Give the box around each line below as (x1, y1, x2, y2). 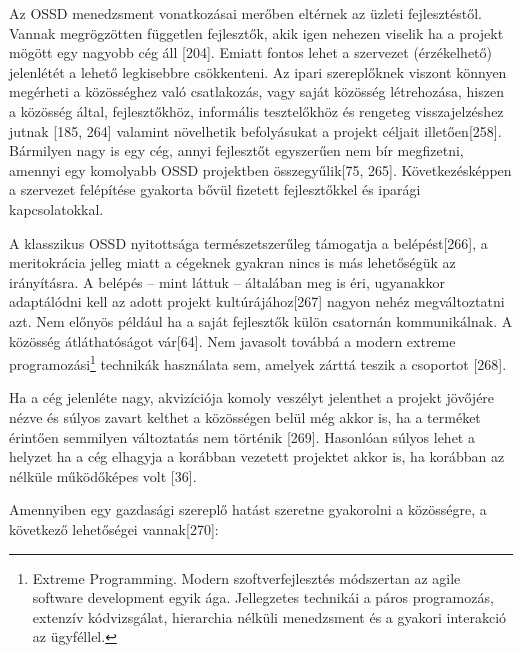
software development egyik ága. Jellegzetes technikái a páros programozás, (32, 587, 494, 608)
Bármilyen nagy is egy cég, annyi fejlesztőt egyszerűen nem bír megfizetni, (9, 140, 464, 161)
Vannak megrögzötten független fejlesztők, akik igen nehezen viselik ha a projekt (9, 22, 504, 43)
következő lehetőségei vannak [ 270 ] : (9, 518, 219, 539)
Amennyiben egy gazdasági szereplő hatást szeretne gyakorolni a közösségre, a (9, 499, 487, 520)
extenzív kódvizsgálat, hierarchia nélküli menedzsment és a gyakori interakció (32, 606, 507, 627)
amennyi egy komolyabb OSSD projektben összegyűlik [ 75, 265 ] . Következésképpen (9, 159, 512, 180)
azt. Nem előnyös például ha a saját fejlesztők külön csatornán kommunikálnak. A (9, 310, 513, 331)
